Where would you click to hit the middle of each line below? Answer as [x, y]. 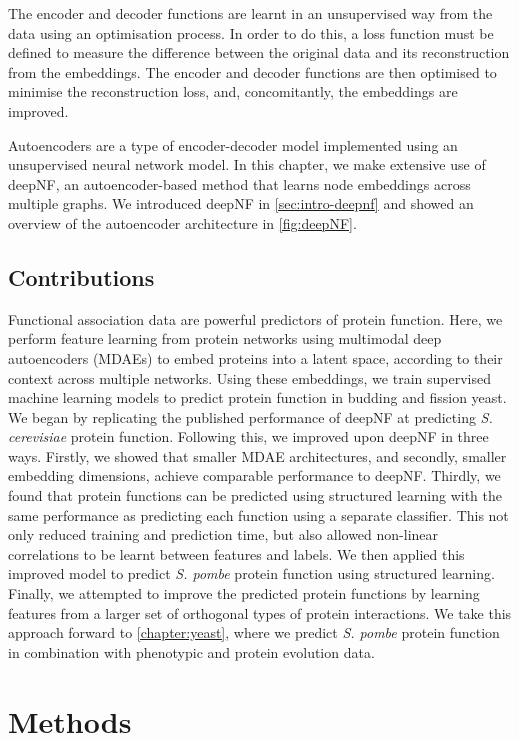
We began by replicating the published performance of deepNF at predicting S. [250, 416]
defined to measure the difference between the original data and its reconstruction [259, 52]
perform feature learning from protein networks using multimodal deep [225, 338]
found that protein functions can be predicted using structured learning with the [255, 495]
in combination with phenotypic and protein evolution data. [191, 651]
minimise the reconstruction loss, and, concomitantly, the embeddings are [233, 91]
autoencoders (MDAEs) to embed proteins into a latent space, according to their [255, 357]
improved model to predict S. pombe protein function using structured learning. [251, 573]
